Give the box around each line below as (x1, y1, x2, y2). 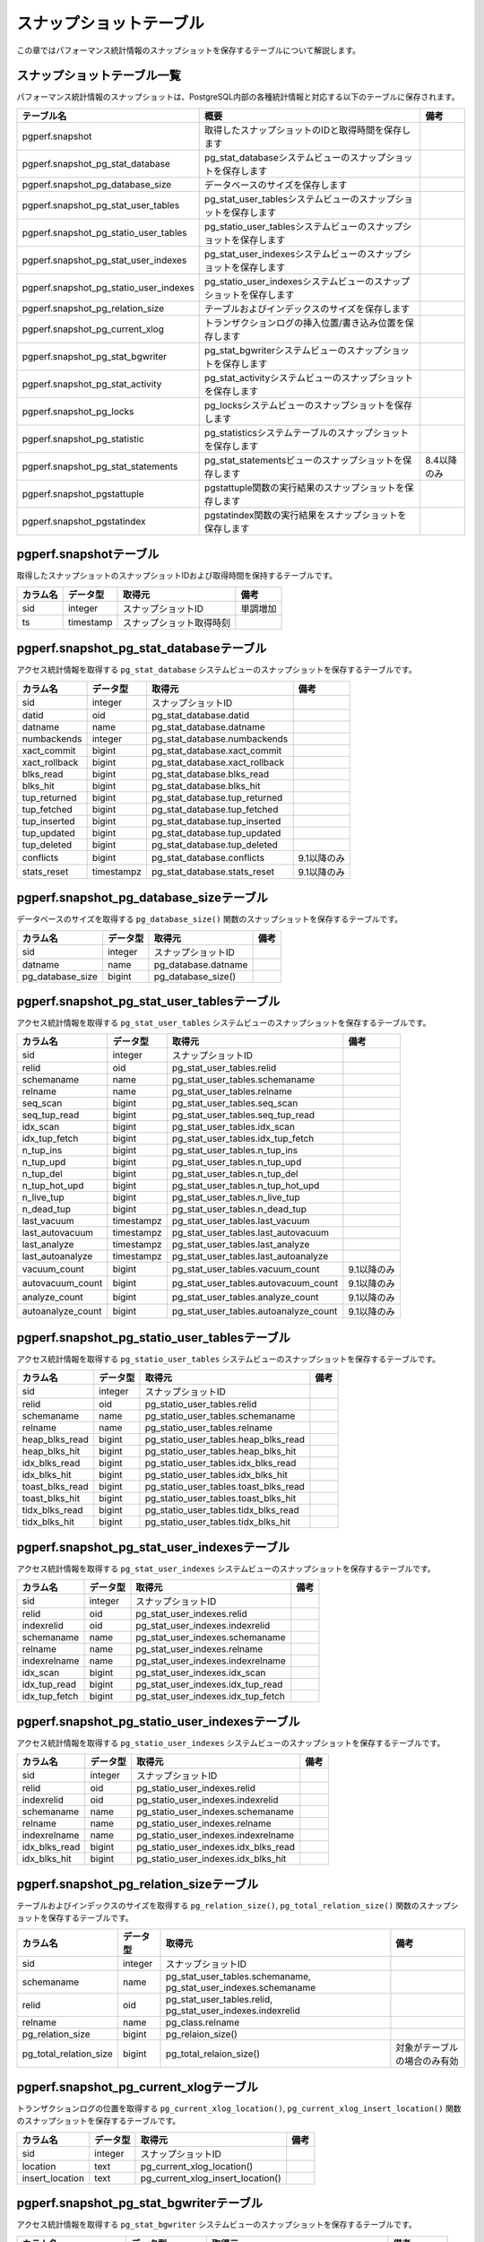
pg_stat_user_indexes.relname (135, 1643, 264, 1655)
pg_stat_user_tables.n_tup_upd (171, 1156, 302, 1169)
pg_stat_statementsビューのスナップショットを (204, 454, 403, 466)
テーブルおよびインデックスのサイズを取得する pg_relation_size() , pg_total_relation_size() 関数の (16, 1899, 420, 1910)
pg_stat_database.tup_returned (151, 791, 283, 804)
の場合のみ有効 (395, 2055, 459, 2067)
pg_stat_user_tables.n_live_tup (171, 1191, 300, 1204)
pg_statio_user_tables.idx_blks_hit (144, 1469, 289, 1482)
